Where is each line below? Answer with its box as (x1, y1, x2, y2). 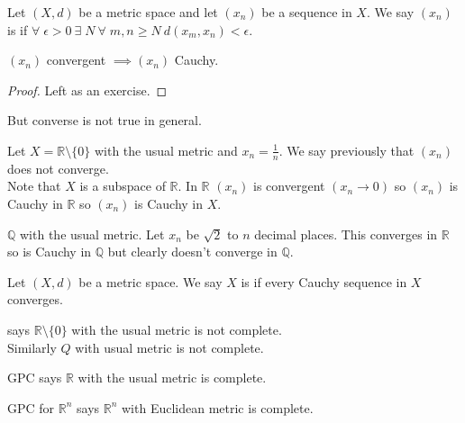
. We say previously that (278, 140, 415, 159)
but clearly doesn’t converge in (107, 242, 278, 261)
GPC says (7, 368, 62, 387)
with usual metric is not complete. (75, 337, 264, 356)
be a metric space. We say (78, 272, 223, 291)
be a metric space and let (78, 3, 218, 21)
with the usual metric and (94, 140, 238, 159)
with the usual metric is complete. (77, 368, 267, 387)
